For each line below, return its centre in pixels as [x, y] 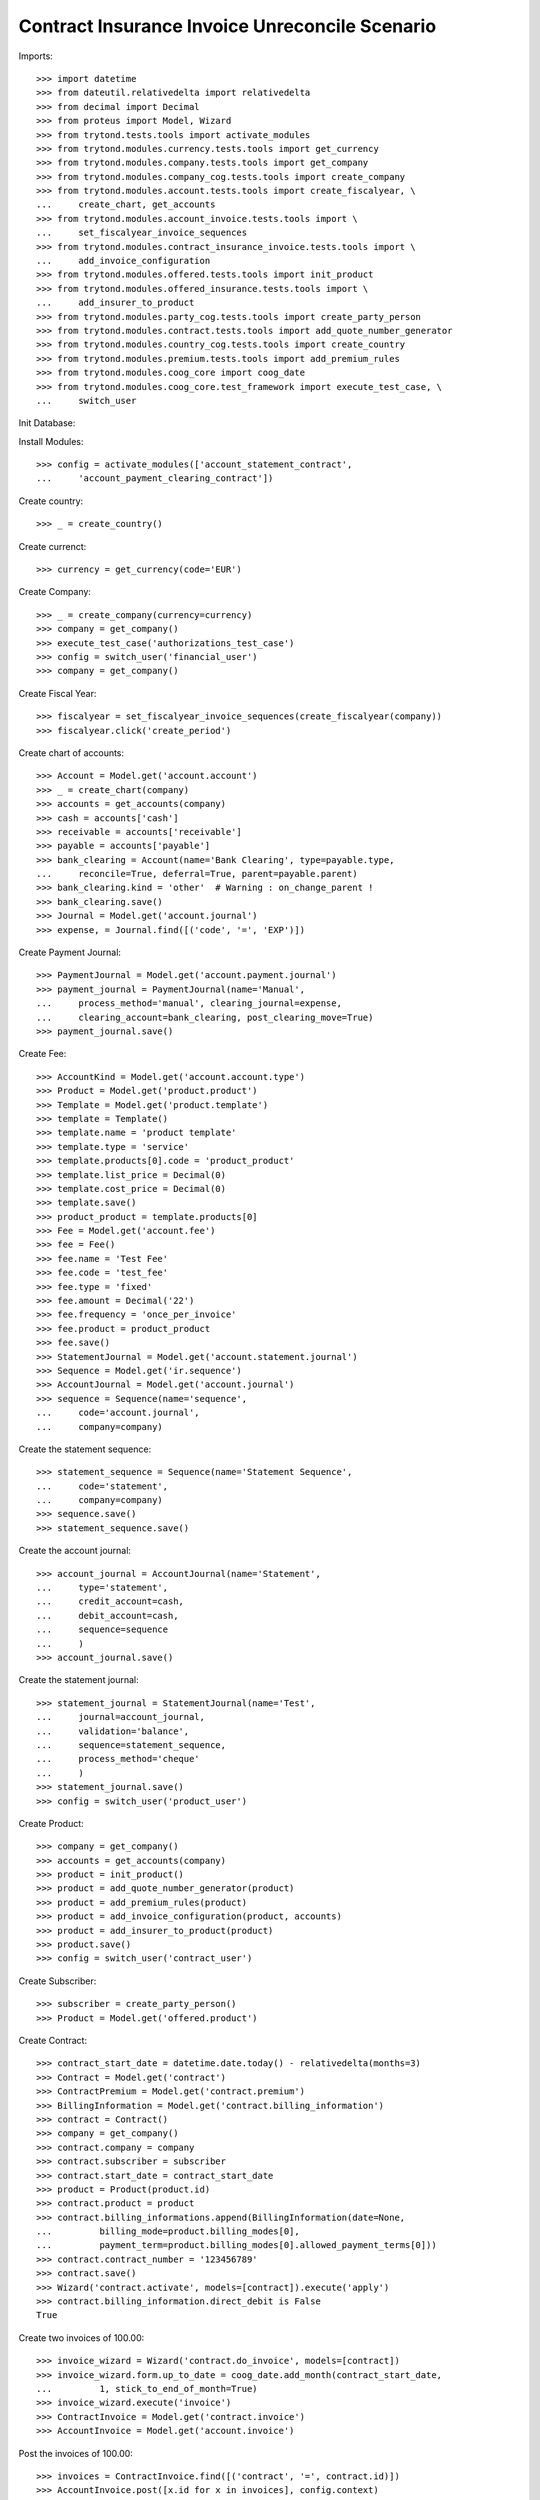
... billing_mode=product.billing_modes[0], [168, 2231]
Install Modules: [51, 441]
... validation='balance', [113, 1731]
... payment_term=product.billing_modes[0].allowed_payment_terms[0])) [236, 2245]
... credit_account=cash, [110, 1601]
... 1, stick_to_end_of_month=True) [147, 2388]
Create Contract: [53, 2040]
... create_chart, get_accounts [126, 204]
